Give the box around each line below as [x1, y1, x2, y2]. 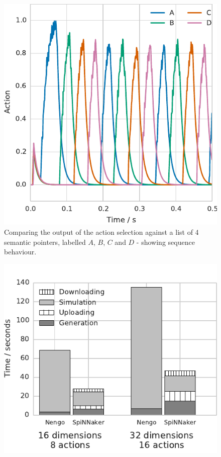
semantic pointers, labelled [4, 236, 86, 247]
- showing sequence [136, 236, 195, 247]
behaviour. [4, 246, 37, 257]
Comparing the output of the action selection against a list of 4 [4, 226, 199, 237]
